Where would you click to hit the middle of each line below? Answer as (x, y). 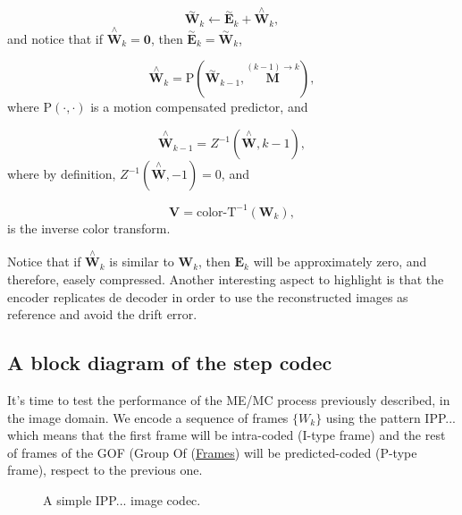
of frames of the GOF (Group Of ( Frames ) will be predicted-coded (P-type (212, 452)
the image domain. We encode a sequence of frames (148, 417)
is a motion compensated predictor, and (199, 107)
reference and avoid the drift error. (102, 314)
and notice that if (55, 38)
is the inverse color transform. (89, 228)
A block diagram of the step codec (170, 363)
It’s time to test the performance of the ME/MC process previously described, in (229, 399)
